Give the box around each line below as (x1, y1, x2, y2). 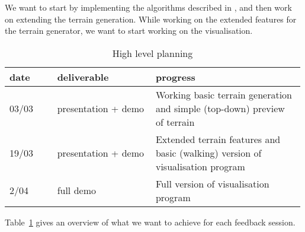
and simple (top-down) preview (155, 101, 285, 115)
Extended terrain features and (155, 132, 281, 146)
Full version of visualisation (155, 176, 269, 190)
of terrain (155, 115, 195, 129)
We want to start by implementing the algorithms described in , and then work (5, 1, 292, 13)
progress (155, 69, 195, 84)
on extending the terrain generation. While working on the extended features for (5, 12, 297, 25)
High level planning (112, 46, 193, 60)
